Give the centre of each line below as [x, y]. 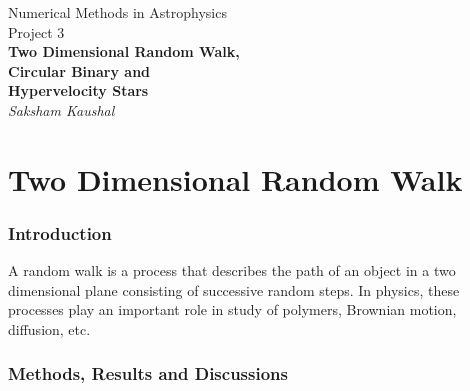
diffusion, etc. [49, 328]
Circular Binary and [79, 70]
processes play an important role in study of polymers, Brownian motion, [232, 309]
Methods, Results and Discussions [148, 373]
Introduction [60, 232]
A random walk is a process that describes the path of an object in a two [232, 270]
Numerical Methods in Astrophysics [117, 12]
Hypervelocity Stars [78, 90]
